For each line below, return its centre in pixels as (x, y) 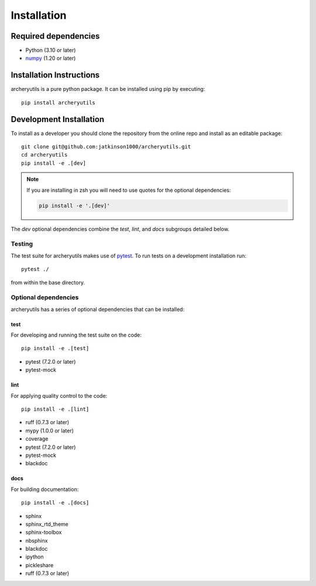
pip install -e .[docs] (55, 503)
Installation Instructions (55, 75)
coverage (37, 439)
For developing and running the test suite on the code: (76, 335)
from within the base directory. (48, 282)
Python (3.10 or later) (51, 50)
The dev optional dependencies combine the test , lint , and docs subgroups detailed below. (120, 229)
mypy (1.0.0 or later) (50, 431)
